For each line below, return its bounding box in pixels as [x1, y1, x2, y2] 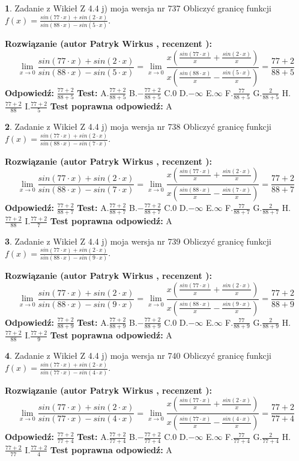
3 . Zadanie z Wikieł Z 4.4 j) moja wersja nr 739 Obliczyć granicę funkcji [5, 234, 271, 247]
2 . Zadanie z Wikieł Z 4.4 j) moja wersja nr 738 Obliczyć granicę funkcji [5, 120, 271, 133]
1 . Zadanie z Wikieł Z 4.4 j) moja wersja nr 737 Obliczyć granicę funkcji [5, 2, 271, 14]
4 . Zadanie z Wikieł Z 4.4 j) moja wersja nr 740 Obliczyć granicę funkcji [5, 349, 271, 362]
